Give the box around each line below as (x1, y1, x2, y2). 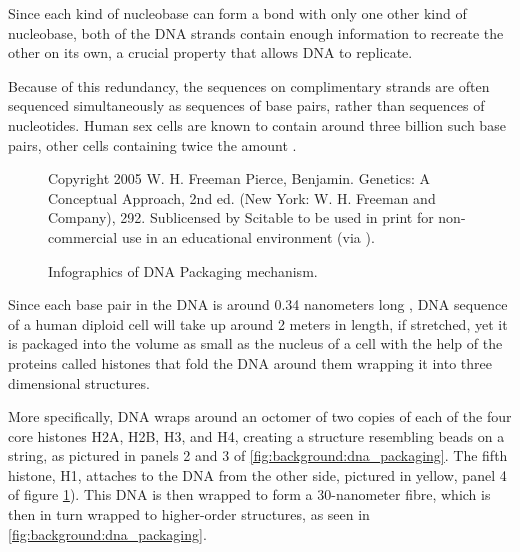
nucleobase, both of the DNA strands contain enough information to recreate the (8, 22, 504, 43)
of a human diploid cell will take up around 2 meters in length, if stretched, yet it (8, 313, 508, 334)
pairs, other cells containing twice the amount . (8, 134, 297, 155)
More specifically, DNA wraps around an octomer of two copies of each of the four (8, 406, 512, 427)
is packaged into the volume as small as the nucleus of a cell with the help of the (8, 333, 503, 354)
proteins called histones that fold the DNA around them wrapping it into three (8, 352, 493, 373)
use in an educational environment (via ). (121, 226, 375, 247)
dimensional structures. (8, 372, 150, 393)
